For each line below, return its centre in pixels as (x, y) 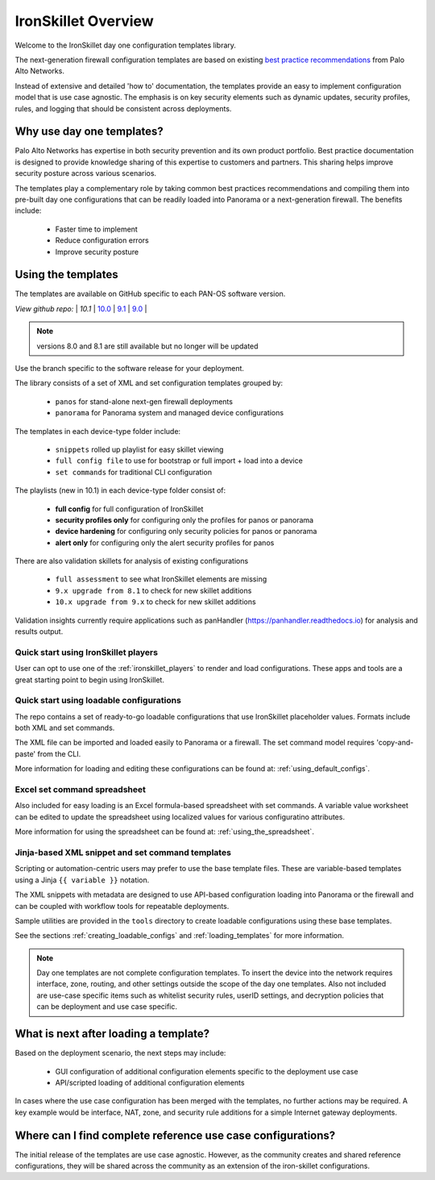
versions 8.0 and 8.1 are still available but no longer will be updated (147, 346)
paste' (25, 753)
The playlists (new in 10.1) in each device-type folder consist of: (120, 490)
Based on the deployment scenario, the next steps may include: (120, 1053)
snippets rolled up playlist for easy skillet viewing (139, 449)
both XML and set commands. (65, 728)
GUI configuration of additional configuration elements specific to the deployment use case (207, 1071)
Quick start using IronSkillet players (87, 652)
